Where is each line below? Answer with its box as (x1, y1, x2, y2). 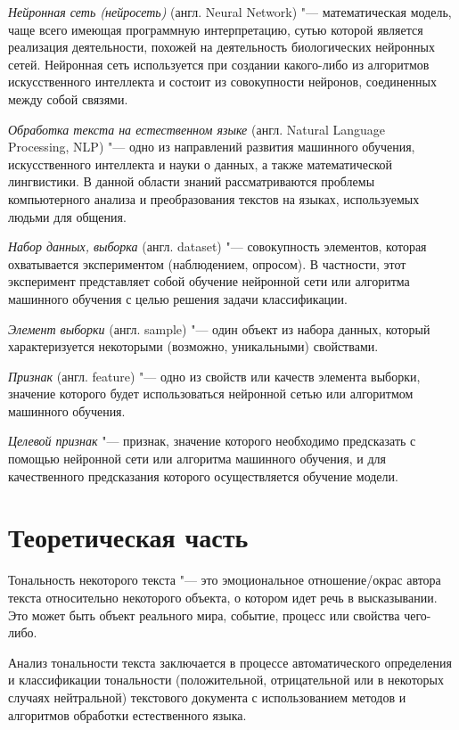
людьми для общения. (8, 207, 127, 226)
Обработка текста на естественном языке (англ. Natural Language (8, 119, 386, 138)
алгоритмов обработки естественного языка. (8, 705, 247, 724)
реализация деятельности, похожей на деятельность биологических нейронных (8, 37, 435, 56)
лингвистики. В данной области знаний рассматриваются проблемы (8, 172, 375, 191)
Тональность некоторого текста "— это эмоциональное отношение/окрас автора (8, 570, 441, 589)
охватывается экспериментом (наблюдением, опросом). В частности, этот (8, 254, 406, 273)
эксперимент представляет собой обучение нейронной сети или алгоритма (8, 272, 410, 291)
